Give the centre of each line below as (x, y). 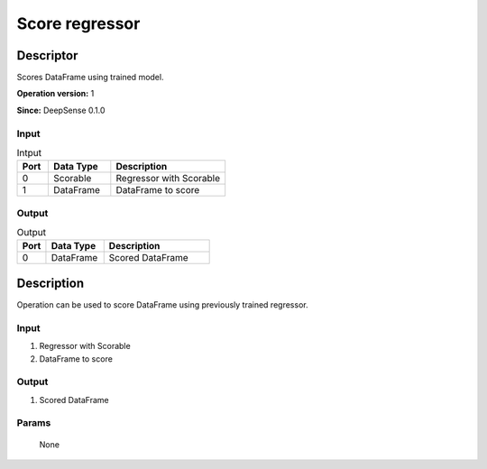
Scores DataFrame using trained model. (90, 78)
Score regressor (78, 23)
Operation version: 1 (55, 94)
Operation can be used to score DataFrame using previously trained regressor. (162, 305)
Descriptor (47, 55)
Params (34, 423)
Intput (29, 153)
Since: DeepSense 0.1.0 (61, 110)
